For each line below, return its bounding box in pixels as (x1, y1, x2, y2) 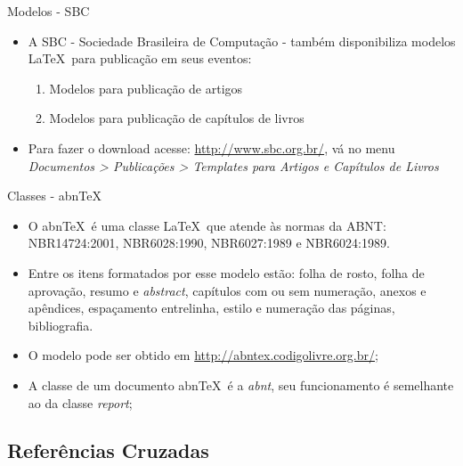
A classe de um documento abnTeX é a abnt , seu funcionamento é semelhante (28, 375, 454, 394)
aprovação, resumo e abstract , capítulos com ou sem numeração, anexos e (28, 281, 426, 299)
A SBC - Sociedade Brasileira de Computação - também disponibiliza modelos (28, 31, 456, 50)
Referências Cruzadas (7, 437, 209, 464)
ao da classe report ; (28, 393, 133, 412)
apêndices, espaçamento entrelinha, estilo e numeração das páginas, (28, 298, 395, 317)
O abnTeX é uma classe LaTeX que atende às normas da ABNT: (28, 216, 386, 234)
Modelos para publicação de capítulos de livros (49, 109, 305, 127)
